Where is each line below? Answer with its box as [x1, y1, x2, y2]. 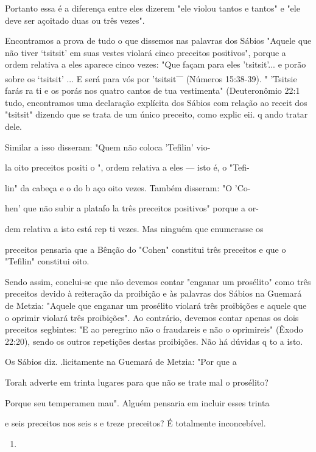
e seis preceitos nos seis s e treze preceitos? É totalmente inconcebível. [5, 417, 266, 429]
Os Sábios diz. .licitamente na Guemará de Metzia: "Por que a [5, 355, 237, 368]
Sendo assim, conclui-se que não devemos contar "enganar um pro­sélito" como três [5, 275, 311, 288]
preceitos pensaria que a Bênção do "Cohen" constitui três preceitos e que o [5, 242, 286, 255]
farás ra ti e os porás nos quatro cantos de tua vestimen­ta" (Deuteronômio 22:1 [5, 84, 300, 97]
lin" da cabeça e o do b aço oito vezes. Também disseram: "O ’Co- [5, 181, 251, 194]
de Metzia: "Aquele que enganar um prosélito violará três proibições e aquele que [5, 298, 307, 311]
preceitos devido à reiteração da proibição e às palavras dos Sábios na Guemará [5, 287, 302, 300]
